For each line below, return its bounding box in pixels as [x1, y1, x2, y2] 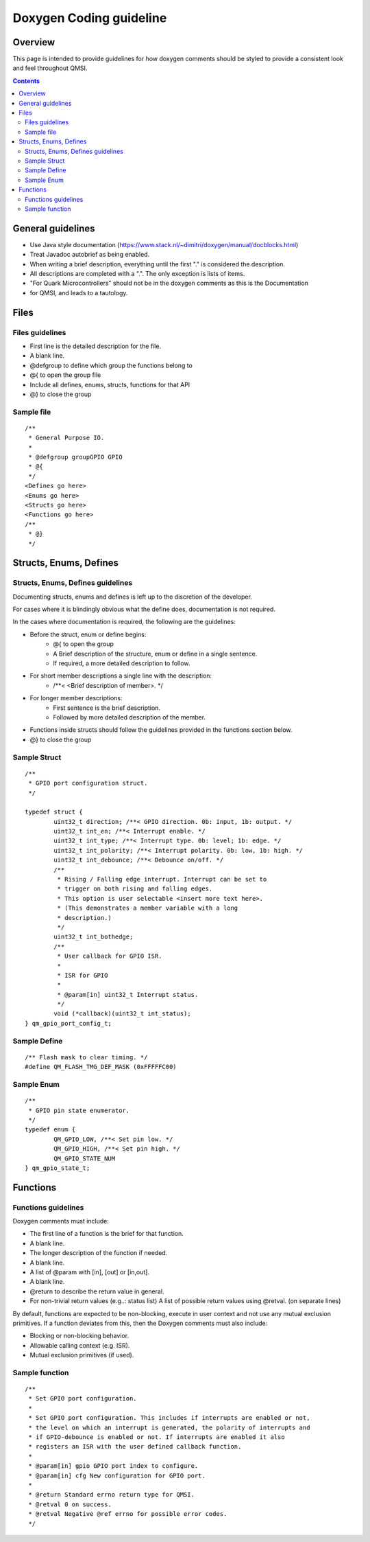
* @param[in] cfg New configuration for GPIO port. [28, 1471, 206, 1480]
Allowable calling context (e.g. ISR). [29, 1341, 130, 1349]
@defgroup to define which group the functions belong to [29, 361, 193, 369]
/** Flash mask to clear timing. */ [25, 1053, 148, 1061]
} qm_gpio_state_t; [25, 1164, 90, 1172]
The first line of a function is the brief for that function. [29, 1230, 184, 1238]
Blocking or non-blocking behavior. [29, 1332, 129, 1340]
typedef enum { [25, 1126, 76, 1134]
